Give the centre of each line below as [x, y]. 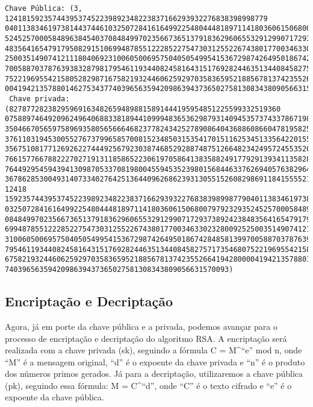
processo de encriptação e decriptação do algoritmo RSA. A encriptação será [146, 338]
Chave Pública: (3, [44, 8]
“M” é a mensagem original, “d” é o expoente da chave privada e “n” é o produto [155, 361]
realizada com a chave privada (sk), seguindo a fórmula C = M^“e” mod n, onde [153, 350]
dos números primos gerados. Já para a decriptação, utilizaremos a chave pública [154, 374]
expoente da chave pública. [54, 397]
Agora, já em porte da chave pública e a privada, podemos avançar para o [141, 326]
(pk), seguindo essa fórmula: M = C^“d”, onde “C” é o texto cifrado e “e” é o [148, 385]
